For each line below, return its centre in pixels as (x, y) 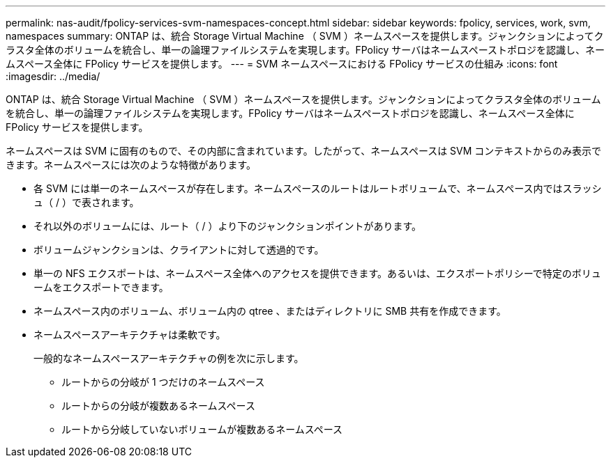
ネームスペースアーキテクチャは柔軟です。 (130, 335)
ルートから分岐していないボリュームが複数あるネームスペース (202, 429)
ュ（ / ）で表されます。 (86, 202)
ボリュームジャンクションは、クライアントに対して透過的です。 (179, 250)
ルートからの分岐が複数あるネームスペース (158, 406)
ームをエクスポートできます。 (101, 287)
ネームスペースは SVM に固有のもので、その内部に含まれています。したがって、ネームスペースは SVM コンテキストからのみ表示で (303, 151)
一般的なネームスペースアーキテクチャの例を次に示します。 (169, 358)
